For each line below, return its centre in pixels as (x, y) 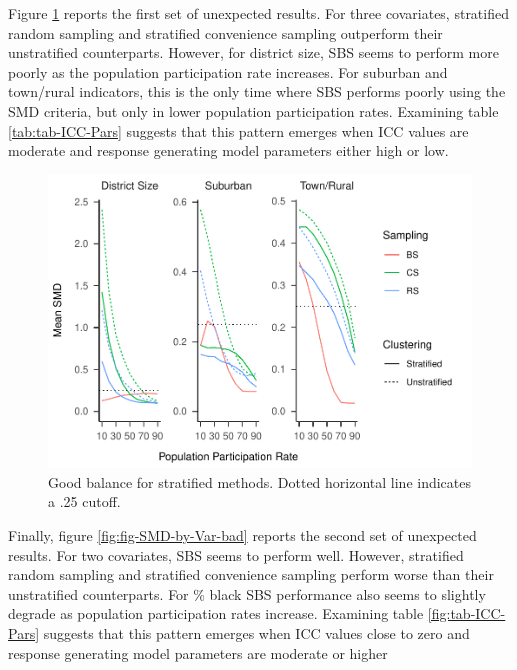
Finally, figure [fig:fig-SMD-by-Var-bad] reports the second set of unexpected (242, 535)
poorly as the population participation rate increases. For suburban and (228, 71)
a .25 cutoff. (84, 501)
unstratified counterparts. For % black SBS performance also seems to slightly (247, 593)
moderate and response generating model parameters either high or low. (228, 150)
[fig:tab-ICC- (466, 613)
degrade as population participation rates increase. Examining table (216, 613)
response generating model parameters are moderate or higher (198, 652)
